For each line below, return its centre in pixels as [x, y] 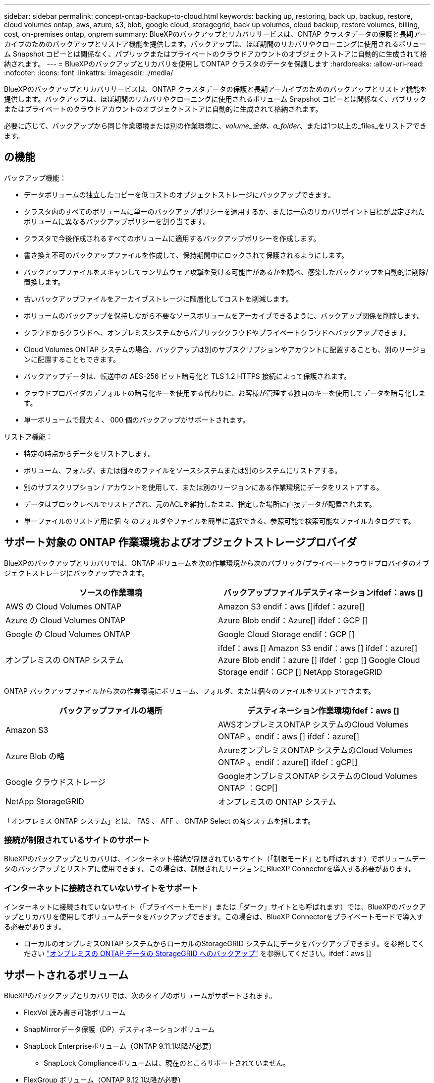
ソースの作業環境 [111, 592]
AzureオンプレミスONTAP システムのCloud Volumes [315, 750]
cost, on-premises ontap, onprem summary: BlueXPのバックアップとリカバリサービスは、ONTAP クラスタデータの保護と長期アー [216, 34]
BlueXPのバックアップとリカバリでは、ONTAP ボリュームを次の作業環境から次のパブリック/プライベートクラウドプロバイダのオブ [217, 563]
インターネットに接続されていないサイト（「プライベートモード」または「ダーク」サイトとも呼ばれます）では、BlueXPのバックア [215, 907]
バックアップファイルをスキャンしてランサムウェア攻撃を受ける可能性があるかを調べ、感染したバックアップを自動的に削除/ [226, 272]
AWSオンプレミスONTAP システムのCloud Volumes [313, 724]
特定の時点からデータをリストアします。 [89, 453]
